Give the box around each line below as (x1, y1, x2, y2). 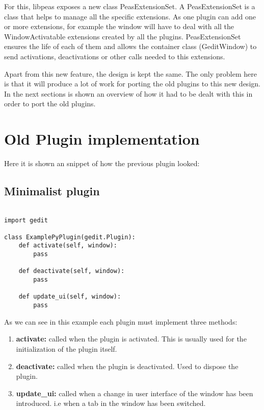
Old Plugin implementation (4, 128, 200, 149)
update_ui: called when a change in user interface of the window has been (16, 388, 253, 398)
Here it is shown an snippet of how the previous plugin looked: (4, 158, 200, 169)
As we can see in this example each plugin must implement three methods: (4, 316, 237, 327)
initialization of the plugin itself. (16, 343, 117, 354)
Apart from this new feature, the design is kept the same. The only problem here (4, 68, 257, 79)
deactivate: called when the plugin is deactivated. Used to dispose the (16, 360, 239, 371)
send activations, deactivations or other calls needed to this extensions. (4, 51, 225, 61)
